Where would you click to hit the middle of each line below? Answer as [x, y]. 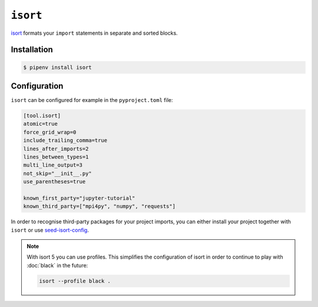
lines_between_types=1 [56, 157]
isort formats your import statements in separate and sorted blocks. [94, 33]
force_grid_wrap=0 [50, 132]
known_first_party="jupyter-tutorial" [79, 198]
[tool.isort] [42, 116]
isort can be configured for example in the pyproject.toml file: [92, 100]
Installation [32, 50]
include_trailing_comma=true [65, 141]
